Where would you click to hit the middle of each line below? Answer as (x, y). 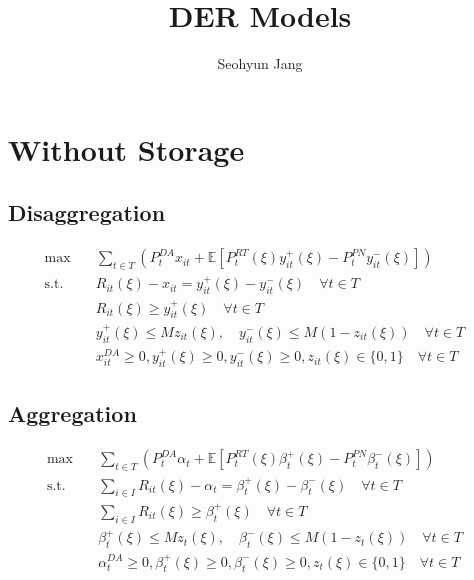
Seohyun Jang (260, 63)
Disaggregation (87, 212)
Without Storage (126, 148)
